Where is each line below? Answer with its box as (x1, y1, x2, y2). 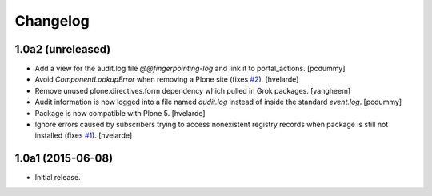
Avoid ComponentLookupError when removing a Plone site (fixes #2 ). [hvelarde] (34, 74, 299, 84)
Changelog (14, 12, 90, 30)
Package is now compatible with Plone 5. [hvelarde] (34, 108, 206, 118)
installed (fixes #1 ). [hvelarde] (34, 130, 133, 140)
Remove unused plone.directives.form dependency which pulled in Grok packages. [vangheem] (34, 86, 351, 95)
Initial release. (34, 173, 81, 182)
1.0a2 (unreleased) (14, 42, 111, 56)
